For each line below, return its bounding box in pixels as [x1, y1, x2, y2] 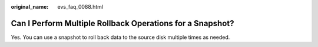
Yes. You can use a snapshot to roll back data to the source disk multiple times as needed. [11, 34, 230, 41]
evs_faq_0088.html [57, 3, 103, 10]
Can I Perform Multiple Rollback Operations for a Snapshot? [11, 18, 234, 28]
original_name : [11, 3, 49, 10]
